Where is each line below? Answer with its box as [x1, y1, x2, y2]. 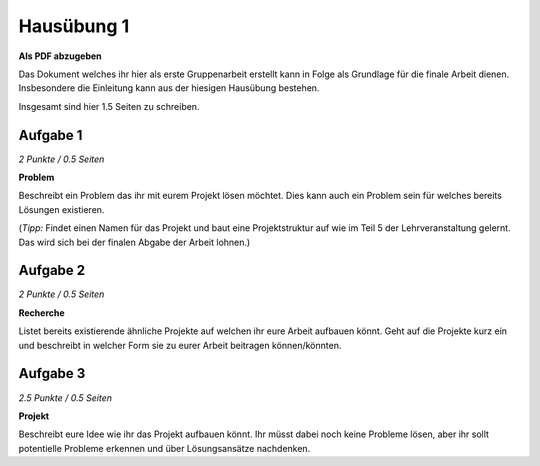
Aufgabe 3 [18, 365, 86, 382]
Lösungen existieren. [18, 203, 105, 215]
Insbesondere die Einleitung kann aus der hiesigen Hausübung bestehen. [18, 82, 320, 94]
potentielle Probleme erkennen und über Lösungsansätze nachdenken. [18, 442, 311, 454]
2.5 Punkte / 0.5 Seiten [18, 391, 112, 404]
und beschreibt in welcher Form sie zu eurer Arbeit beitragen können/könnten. [18, 339, 342, 351]
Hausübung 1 [18, 15, 130, 37]
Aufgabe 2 [18, 262, 86, 279]
